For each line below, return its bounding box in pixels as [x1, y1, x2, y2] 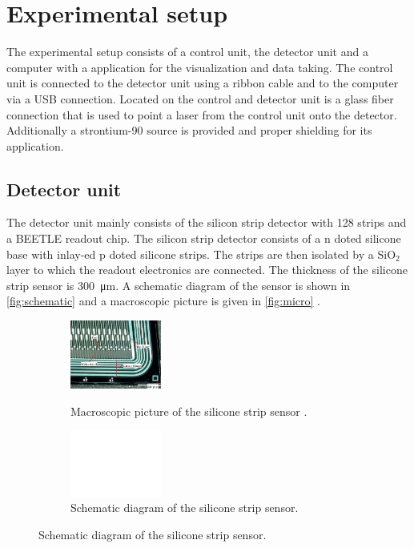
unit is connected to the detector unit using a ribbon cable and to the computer [6, 75, 399, 91]
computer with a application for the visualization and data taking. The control [6, 58, 393, 75]
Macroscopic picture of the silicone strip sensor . [70, 402, 307, 419]
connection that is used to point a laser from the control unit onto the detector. [6, 106, 397, 123]
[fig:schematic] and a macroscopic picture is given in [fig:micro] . [6, 292, 320, 309]
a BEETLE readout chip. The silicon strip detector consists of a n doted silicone [6, 230, 401, 247]
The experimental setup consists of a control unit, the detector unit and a [6, 43, 368, 60]
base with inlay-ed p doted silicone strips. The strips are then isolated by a [6, 245, 374, 262]
